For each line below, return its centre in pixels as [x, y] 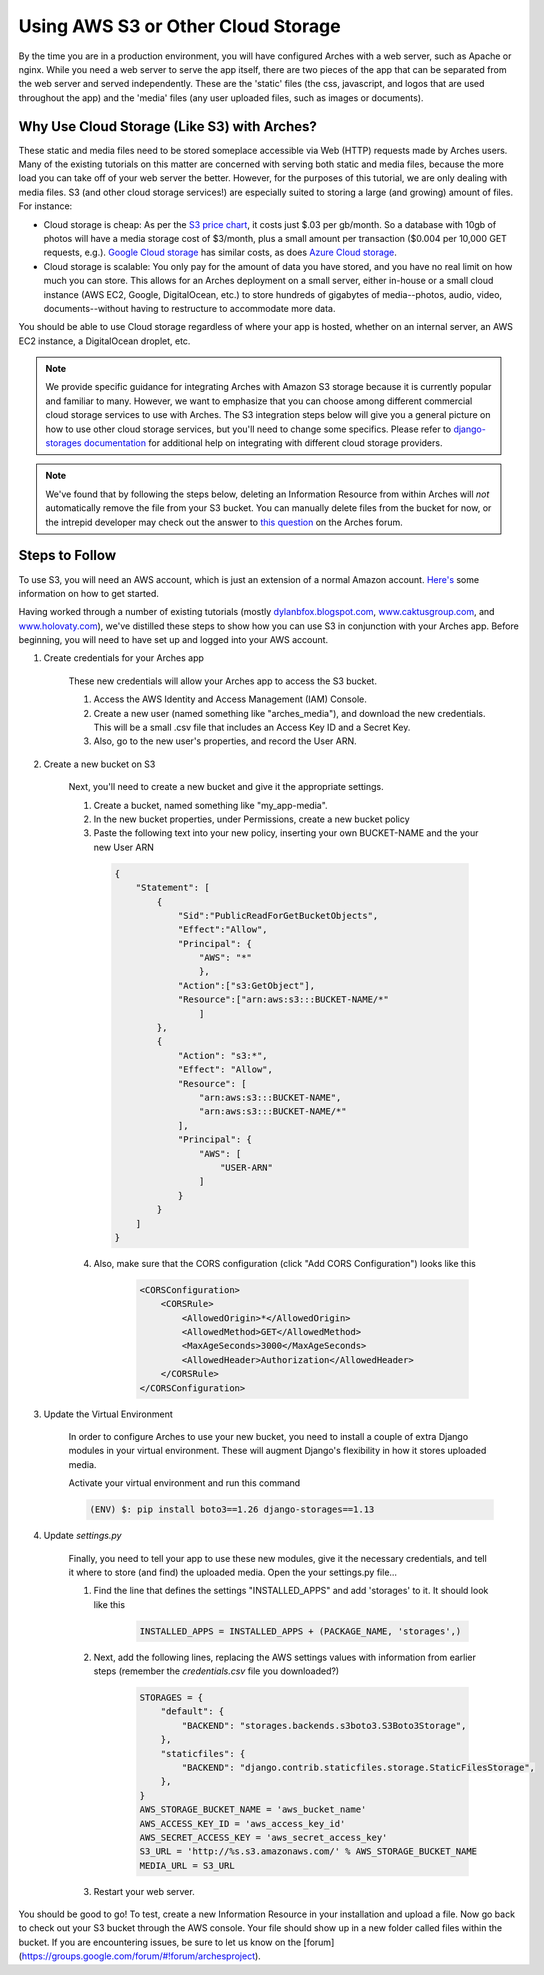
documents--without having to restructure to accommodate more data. [189, 308]
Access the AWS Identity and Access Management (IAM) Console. [230, 699]
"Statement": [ [172, 888]
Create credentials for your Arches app [124, 658]
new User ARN [123, 847]
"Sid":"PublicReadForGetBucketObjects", [278, 915]
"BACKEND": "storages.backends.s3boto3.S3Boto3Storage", [324, 1725]
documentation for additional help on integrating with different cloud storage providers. [263, 443]
